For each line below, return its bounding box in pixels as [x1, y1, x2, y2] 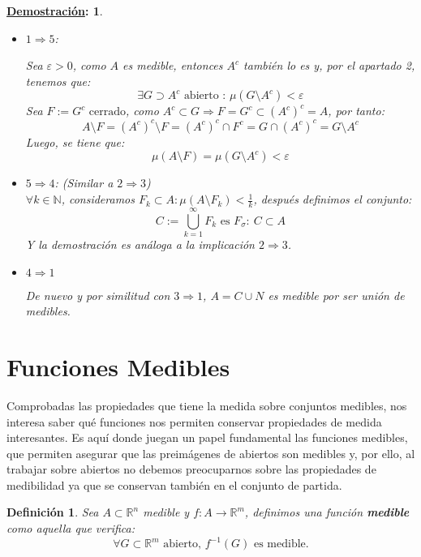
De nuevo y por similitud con [25, 286, 170, 303]
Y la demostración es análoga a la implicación [25, 236, 255, 253]
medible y [143, 503, 190, 521]
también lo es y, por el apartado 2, [243, 57, 415, 74]
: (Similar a [54, 174, 114, 191]
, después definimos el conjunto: [253, 191, 412, 208]
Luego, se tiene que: [25, 133, 125, 150]
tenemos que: [25, 72, 91, 89]
